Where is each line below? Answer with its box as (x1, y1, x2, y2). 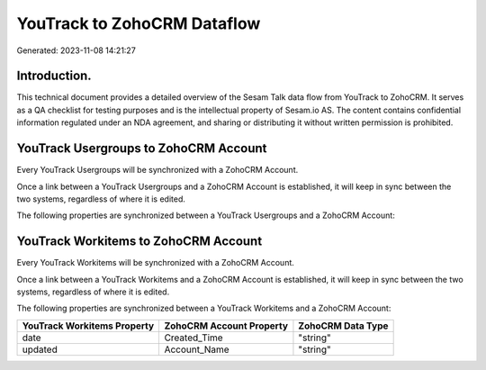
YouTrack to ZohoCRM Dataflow (16, 14, 261, 33)
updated (22, 343, 58, 356)
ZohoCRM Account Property (164, 320, 288, 332)
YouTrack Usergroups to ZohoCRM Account (16, 140, 267, 157)
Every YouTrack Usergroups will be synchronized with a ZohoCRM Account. (16, 165, 299, 176)
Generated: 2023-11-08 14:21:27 (16, 45, 137, 56)
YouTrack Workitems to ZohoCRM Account (16, 234, 263, 249)
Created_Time (164, 331, 224, 344)
